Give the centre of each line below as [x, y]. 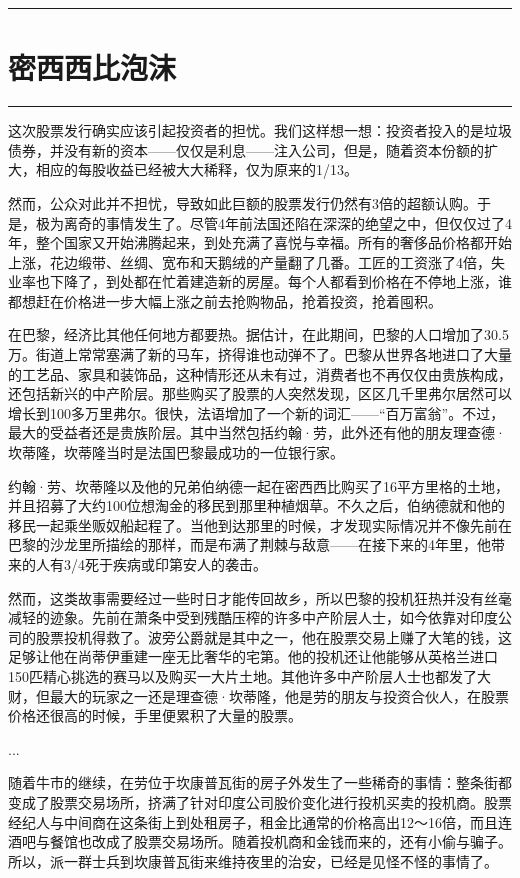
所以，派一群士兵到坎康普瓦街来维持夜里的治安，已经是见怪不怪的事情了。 [253, 860]
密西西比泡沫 [92, 67]
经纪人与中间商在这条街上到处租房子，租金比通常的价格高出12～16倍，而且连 [260, 821]
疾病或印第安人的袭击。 [189, 564]
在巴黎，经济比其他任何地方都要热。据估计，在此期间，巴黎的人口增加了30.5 [258, 334]
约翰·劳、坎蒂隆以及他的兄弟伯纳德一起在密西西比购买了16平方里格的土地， [258, 485]
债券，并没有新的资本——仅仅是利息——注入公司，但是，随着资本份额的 [246, 149]
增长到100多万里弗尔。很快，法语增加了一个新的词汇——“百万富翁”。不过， [256, 412]
